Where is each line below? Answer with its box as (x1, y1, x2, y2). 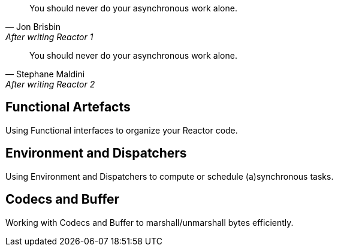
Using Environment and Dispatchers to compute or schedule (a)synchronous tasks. (5, 171, 334, 182)
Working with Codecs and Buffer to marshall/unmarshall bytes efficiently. (5, 217, 294, 228)
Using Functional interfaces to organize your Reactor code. (5, 125, 238, 135)
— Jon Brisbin (5, 22, 61, 32)
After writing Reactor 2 (5, 79, 95, 89)
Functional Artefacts (5, 99, 131, 115)
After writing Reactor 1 (5, 32, 93, 42)
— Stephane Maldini (5, 69, 85, 79)
